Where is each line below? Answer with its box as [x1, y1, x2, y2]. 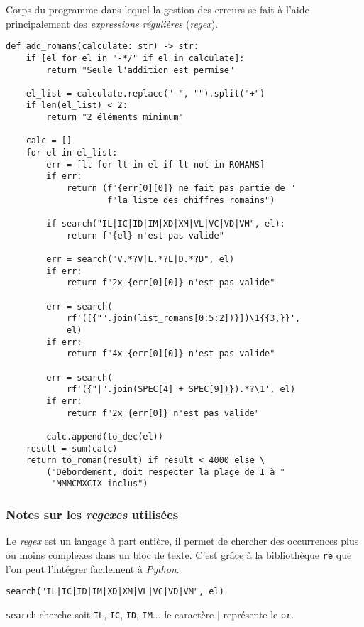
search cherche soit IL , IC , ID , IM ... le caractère [6, 606, 214, 621]
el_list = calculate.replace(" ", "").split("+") [26, 88, 265, 99]
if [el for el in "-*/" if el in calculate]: [26, 53, 245, 63]
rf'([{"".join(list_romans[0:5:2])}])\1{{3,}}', [66, 313, 301, 324]
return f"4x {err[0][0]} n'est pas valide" [66, 349, 275, 359]
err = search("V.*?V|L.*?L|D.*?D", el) [46, 254, 235, 264]
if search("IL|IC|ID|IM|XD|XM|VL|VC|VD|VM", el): [46, 219, 285, 229]
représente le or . [223, 606, 294, 621]
